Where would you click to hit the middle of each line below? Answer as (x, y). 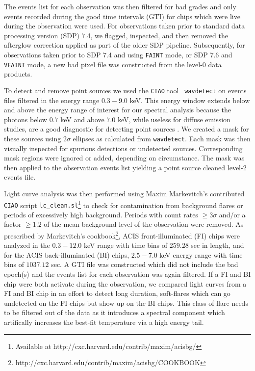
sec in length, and (217, 245)
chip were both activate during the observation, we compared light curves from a (125, 283)
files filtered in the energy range (52, 100)
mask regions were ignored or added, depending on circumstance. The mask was (124, 158)
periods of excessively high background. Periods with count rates (101, 214)
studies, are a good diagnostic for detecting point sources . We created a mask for (127, 129)
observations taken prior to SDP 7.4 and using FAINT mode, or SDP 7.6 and (118, 54)
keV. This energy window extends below (190, 100)
